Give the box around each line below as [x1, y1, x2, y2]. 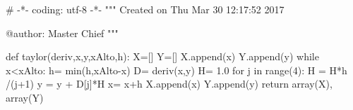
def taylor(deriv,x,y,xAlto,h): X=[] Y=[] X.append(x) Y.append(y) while [6, 49, 319, 64]
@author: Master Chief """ [6, 25, 119, 40]
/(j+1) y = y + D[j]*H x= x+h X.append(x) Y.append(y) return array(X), [6, 76, 333, 91]
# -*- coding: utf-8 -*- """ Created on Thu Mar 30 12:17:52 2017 [6, 2, 285, 16]
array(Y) [6, 90, 44, 104]
